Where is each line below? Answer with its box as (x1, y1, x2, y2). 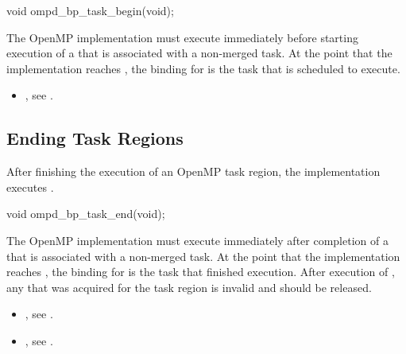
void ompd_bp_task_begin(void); (6, 2, 174, 18)
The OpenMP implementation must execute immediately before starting (6, 29, 358, 45)
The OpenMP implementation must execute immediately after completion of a (6, 231, 389, 248)
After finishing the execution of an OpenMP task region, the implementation (6, 163, 381, 180)
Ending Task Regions (6, 126, 184, 150)
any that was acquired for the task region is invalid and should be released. (6, 278, 372, 295)
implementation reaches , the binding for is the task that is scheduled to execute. (6, 60, 400, 76)
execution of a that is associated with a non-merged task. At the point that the (6, 45, 392, 61)
